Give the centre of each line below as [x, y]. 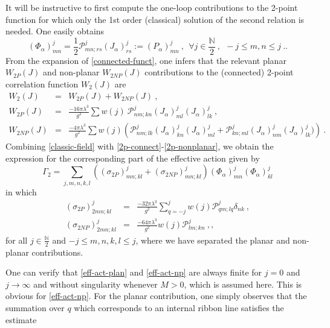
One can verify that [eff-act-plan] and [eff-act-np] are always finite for [134, 272]
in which [21, 191]
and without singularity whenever [95, 284]
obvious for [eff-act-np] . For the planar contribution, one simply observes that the [156, 296]
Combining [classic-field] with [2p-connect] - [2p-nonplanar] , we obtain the [140, 146]
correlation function [42, 84]
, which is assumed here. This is [243, 284]
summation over [35, 308]
